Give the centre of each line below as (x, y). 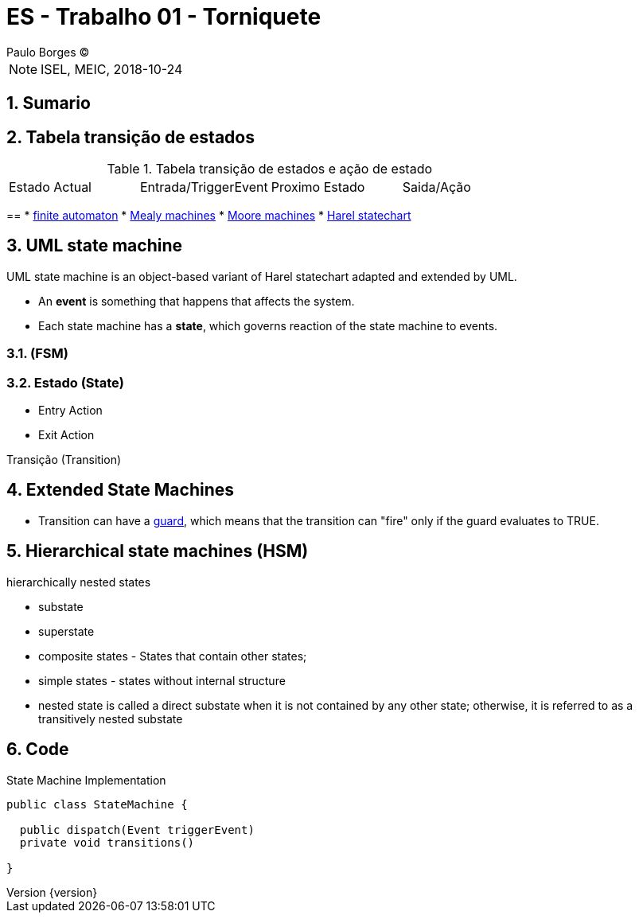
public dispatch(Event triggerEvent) (137, 829)
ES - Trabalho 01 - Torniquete (164, 17)
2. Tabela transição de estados (131, 137)
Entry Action (70, 410)
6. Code (38, 750)
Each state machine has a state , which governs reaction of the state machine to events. (268, 325)
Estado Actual (50, 187)
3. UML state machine (95, 246)
